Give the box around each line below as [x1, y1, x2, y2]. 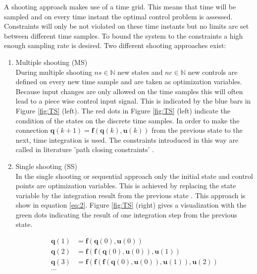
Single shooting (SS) [15, 161, 77, 171]
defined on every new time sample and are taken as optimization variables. [15, 76, 242, 87]
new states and [117, 66, 163, 77]
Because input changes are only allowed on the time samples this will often [15, 86, 243, 96]
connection [15, 125, 49, 135]
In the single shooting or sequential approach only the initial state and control [15, 170, 253, 181]
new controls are [188, 66, 238, 77]
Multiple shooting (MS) [15, 56, 88, 67]
